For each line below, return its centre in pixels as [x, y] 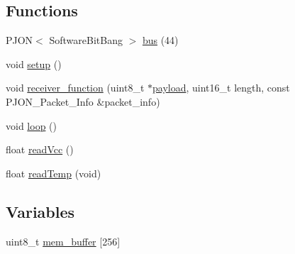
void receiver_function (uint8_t [75, 88]
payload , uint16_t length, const [221, 88]
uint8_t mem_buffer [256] [63, 241]
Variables [40, 211]
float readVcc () [40, 149]
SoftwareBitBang [86, 40]
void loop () [31, 125]
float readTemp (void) [54, 173]
